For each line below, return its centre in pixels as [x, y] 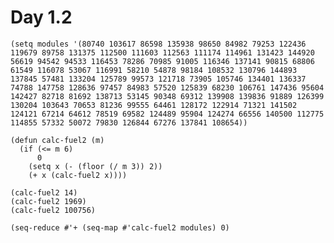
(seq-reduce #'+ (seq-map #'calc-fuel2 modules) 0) [120, 227]
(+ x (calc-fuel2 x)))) [78, 175]
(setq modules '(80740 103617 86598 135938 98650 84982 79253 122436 [158, 44]
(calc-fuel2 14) [44, 192]
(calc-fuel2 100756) [53, 210]
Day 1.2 [41, 17]
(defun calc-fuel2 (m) [57, 140]
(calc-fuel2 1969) [48, 201]
